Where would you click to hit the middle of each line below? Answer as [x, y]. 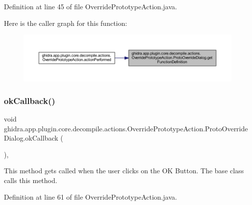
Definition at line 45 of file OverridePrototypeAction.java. [90, 6]
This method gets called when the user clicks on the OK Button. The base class [124, 171]
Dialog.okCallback [31, 138]
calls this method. [31, 180]
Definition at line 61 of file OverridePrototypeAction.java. [90, 196]
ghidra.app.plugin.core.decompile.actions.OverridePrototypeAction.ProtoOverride [126, 128]
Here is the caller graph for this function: [66, 23]
